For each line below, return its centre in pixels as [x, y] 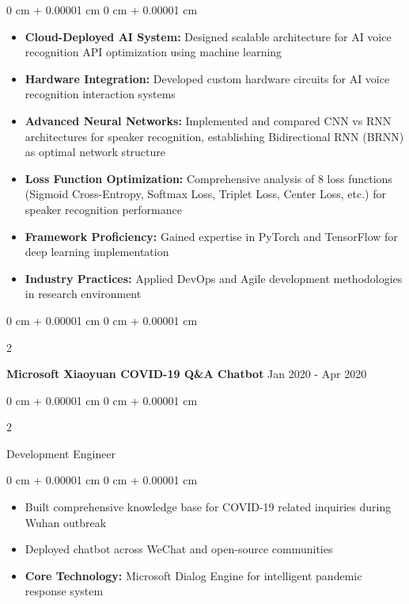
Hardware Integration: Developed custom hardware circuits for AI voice [207, 78]
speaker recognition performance [103, 209]
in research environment [83, 294]
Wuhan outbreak [66, 522]
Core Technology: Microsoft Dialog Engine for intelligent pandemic [193, 575]
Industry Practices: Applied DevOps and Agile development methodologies [214, 278]
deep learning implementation [97, 252]
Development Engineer [61, 453]
